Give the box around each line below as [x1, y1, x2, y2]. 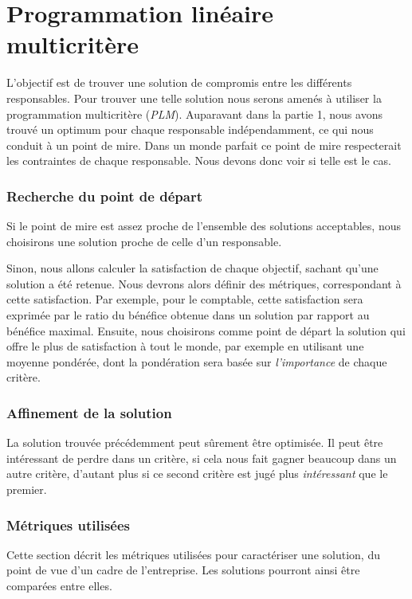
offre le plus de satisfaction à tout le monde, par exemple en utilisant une [6, 338, 364, 354]
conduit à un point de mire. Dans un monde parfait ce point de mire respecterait [6, 136, 402, 153]
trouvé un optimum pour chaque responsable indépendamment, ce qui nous [6, 121, 374, 138]
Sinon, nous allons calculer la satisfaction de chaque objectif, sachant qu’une [6, 260, 379, 276]
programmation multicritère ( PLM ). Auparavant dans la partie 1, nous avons [6, 105, 383, 122]
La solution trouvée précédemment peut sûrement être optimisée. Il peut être [6, 434, 383, 451]
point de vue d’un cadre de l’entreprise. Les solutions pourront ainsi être [6, 562, 360, 578]
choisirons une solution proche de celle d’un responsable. [6, 233, 282, 249]
